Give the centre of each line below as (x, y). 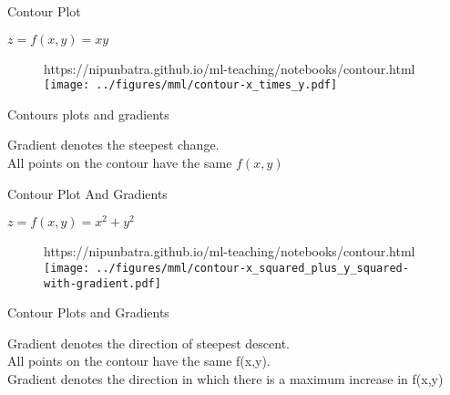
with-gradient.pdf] (102, 283)
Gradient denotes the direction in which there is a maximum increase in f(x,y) (225, 378)
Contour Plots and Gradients (88, 312)
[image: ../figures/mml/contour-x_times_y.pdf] (191, 85)
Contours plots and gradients (88, 114)
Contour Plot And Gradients (87, 193)
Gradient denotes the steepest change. (113, 145)
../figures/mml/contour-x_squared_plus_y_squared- (252, 268)
